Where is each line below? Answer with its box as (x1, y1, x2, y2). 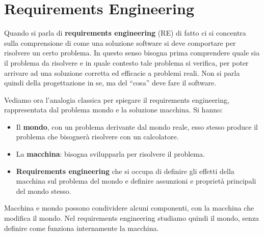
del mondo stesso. (16, 185, 71, 196)
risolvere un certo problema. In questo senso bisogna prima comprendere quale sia (4, 47, 260, 58)
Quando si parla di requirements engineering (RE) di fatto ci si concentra (4, 27, 246, 38)
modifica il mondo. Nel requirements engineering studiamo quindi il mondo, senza (4, 213, 259, 223)
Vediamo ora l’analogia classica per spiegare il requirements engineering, (4, 94, 229, 105)
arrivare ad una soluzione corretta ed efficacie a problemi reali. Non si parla (4, 67, 240, 78)
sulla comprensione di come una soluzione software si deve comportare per (4, 37, 236, 48)
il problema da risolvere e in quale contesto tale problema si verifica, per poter (4, 57, 249, 68)
